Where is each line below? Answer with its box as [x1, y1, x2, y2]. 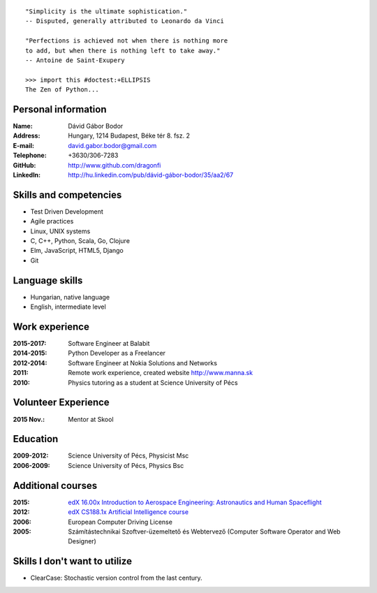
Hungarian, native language [30, 293, 110, 301]
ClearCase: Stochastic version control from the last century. [30, 573, 202, 583]
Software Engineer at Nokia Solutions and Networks [68, 358, 218, 367]
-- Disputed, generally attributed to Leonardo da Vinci [25, 17, 225, 25]
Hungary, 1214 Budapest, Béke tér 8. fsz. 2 [68, 131, 190, 140]
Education [13, 433, 59, 445]
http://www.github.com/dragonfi [68, 161, 161, 169]
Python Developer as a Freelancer [68, 349, 166, 358]
